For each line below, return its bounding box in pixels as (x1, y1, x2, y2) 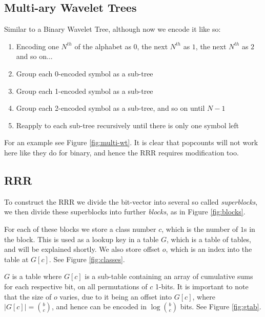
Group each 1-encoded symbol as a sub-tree (16, 85, 153, 96)
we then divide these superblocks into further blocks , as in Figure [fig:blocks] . (4, 206, 246, 217)
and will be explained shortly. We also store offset (4, 244, 160, 254)
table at (4, 253, 29, 264)
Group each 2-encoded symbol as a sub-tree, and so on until (16, 103, 205, 113)
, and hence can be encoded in (51, 301, 147, 312)
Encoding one (16, 41, 59, 51)
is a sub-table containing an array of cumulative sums (85, 271, 253, 282)
